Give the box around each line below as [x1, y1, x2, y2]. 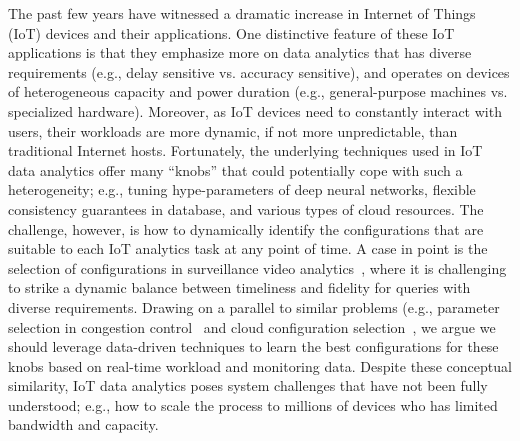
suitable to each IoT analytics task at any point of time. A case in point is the [8, 238, 488, 259]
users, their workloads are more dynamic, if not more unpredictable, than [8, 120, 458, 141]
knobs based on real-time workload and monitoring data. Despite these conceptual [8, 355, 512, 376]
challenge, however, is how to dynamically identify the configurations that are [8, 218, 484, 239]
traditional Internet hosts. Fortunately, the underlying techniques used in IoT [8, 140, 483, 161]
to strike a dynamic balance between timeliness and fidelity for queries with [8, 277, 471, 298]
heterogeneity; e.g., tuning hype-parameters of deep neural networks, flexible [8, 179, 476, 200]
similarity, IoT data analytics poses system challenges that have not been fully [8, 375, 488, 396]
